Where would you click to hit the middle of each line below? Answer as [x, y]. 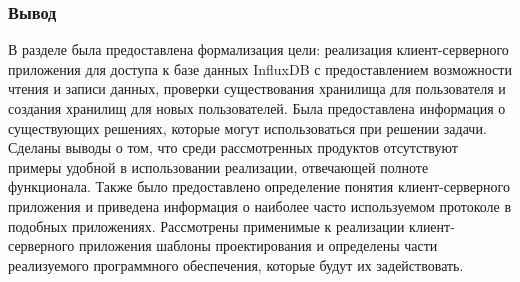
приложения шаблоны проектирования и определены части [258, 245]
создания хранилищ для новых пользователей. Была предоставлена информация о [257, 108]
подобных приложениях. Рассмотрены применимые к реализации [206, 225]
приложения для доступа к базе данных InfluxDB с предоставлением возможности [260, 68]
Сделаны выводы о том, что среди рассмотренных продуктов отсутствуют [233, 147]
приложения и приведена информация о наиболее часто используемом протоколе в [260, 205]
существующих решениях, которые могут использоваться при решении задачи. [247, 127]
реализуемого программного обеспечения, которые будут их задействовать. [236, 264]
